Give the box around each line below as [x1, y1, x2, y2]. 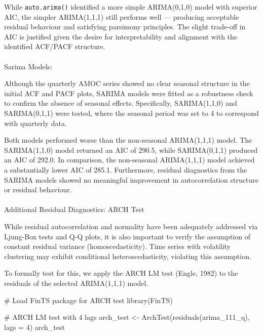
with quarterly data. [4, 117, 67, 128]
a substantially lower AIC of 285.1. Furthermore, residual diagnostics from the [4, 164, 247, 175]
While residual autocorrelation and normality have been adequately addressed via [4, 221, 258, 231]
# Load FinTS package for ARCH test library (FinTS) [4, 295, 173, 305]
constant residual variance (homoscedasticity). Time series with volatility [4, 241, 231, 251]
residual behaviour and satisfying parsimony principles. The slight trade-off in [4, 21, 246, 32]
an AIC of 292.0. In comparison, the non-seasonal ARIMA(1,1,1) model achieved [4, 154, 255, 165]
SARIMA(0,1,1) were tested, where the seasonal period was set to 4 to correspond [4, 108, 259, 118]
